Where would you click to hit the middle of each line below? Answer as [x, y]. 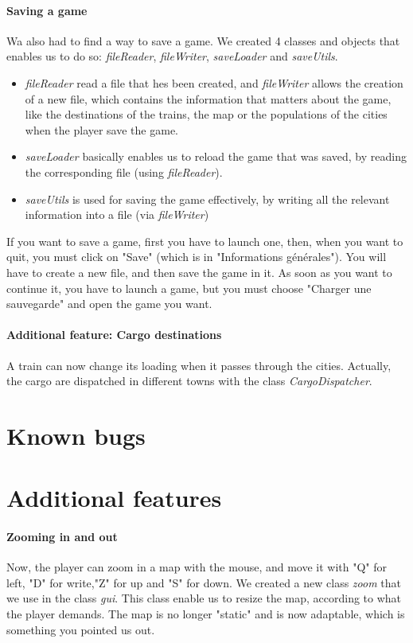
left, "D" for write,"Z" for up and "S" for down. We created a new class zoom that [204, 582]
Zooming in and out [62, 537]
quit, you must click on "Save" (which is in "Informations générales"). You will [197, 257]
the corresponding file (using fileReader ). [124, 171]
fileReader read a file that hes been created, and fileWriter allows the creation [214, 82]
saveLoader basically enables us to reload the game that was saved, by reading [216, 156]
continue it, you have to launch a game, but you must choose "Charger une [189, 288]
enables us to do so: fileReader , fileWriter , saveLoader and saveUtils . [172, 56]
